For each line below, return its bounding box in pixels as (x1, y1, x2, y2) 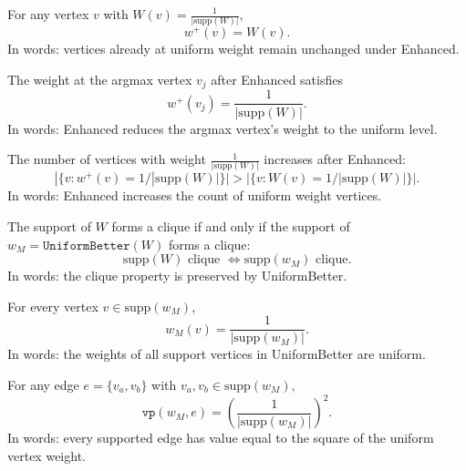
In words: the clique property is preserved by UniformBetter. (7, 266, 347, 285)
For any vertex (7, 5, 89, 23)
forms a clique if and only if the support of (111, 217, 350, 235)
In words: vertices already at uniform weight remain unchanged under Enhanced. (7, 39, 460, 58)
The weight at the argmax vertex (7, 69, 192, 88)
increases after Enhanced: (264, 149, 406, 169)
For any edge (7, 375, 79, 394)
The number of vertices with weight (7, 149, 206, 169)
